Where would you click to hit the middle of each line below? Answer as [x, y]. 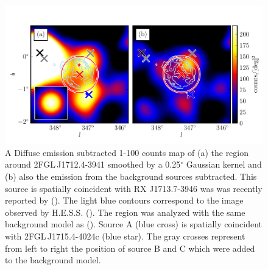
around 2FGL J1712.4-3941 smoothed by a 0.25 [93, 164]
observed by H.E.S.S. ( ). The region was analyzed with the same [125, 212]
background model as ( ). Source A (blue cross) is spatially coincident [134, 224]
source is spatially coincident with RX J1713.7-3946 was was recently [134, 188]
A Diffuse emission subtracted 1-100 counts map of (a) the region [127, 152]
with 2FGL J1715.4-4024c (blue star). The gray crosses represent [125, 236]
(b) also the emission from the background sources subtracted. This [131, 176]
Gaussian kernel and [224, 164]
